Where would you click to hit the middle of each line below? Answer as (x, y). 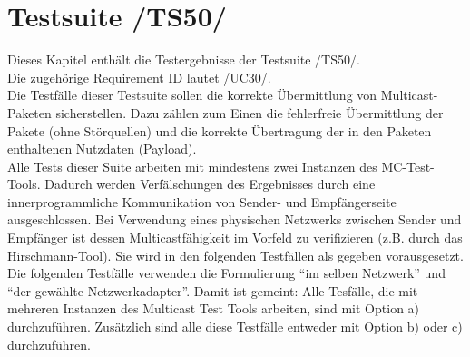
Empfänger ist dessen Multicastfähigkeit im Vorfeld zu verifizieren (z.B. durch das (235, 238)
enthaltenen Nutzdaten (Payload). (102, 149)
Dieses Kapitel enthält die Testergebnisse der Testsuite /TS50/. (184, 59)
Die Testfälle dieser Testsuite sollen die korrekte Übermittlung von (192, 95)
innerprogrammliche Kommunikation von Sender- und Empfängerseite (202, 201)
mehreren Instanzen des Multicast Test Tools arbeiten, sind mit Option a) (214, 308)
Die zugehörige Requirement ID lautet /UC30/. (139, 77)
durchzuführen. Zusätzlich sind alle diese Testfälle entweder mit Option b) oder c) (235, 327)
